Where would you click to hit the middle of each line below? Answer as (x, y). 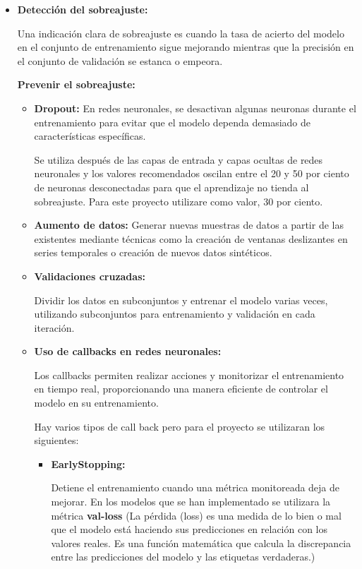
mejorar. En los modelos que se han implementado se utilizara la (191, 502)
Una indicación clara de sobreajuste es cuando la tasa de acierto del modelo (181, 33)
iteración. (54, 327)
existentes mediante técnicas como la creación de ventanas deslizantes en (191, 238)
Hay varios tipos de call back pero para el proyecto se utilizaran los (180, 426)
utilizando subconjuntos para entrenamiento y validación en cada (175, 314)
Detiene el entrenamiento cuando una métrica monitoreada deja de (195, 487)
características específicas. (90, 136)
